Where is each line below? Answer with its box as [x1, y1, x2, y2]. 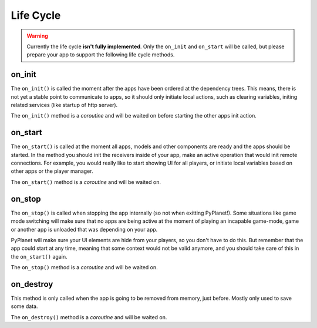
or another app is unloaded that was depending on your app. [11, 226, 158, 233]
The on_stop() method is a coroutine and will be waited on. [11, 264, 158, 271]
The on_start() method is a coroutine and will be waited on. [11, 178, 161, 185]
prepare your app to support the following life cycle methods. [26, 51, 175, 58]
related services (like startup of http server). [11, 102, 118, 109]
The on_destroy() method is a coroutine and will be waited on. [11, 313, 167, 320]
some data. [11, 303, 38, 310]
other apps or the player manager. [11, 168, 93, 175]
